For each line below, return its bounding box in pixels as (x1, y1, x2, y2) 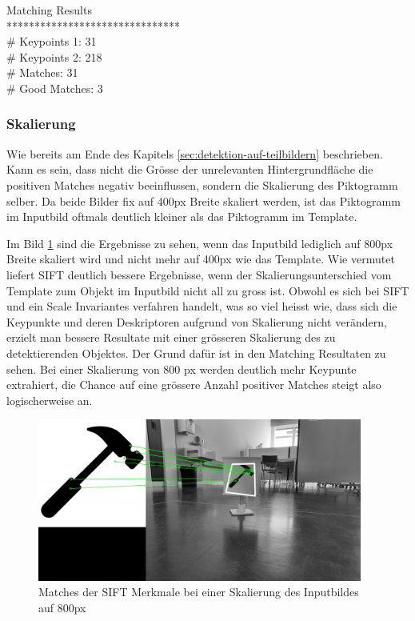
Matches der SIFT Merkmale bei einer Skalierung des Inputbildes (38, 583, 359, 600)
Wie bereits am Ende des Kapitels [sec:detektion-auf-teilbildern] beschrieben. (6, 145, 383, 162)
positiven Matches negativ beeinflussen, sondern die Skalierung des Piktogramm (6, 176, 398, 193)
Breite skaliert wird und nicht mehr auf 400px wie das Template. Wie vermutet (6, 250, 395, 267)
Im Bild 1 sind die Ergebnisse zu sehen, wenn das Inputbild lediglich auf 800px (6, 234, 393, 251)
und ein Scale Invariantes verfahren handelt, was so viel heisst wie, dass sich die (6, 298, 397, 315)
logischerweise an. (6, 391, 93, 408)
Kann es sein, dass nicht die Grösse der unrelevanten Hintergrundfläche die (6, 161, 373, 178)
